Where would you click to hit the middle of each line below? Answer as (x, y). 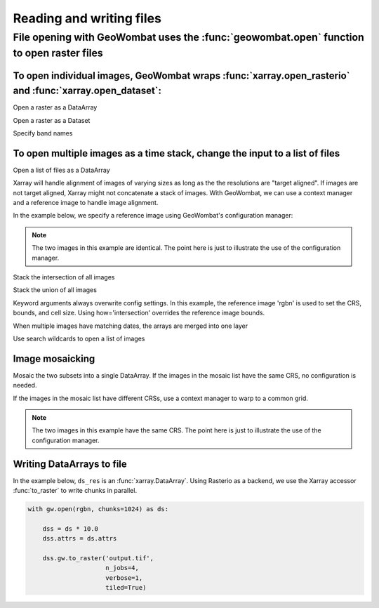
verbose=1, (124, 578)
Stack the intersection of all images (64, 277)
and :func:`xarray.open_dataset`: (87, 91)
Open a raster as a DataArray (55, 107)
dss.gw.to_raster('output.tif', (98, 559)
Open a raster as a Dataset (52, 120)
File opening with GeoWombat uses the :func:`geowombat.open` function (188, 37)
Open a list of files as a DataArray (61, 170)
